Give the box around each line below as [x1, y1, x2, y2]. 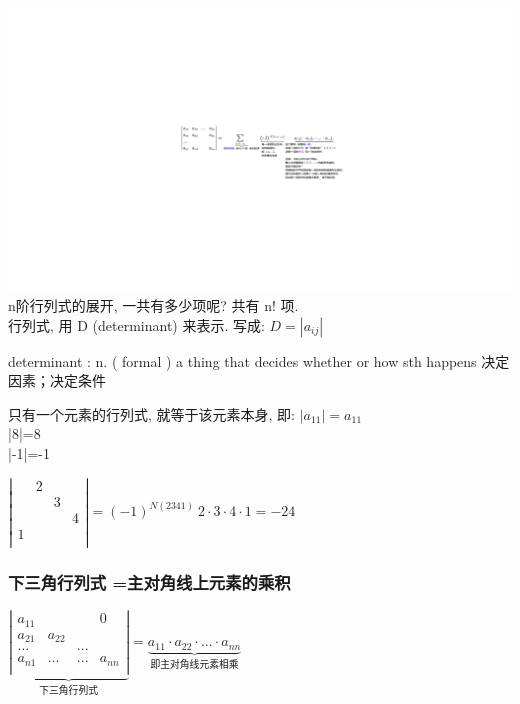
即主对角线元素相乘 [150, 660, 239, 671]
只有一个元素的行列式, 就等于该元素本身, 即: [8, 403, 295, 424]
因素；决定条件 [8, 370, 106, 391]
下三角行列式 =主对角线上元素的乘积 [8, 569, 291, 594]
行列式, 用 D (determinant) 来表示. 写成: [8, 314, 265, 335]
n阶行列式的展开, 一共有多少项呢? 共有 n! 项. [8, 295, 299, 316]
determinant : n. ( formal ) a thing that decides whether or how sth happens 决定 [8, 350, 510, 371]
